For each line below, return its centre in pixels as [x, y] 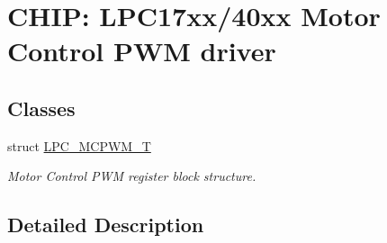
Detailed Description [106, 225]
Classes [41, 108]
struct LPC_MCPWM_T [79, 145]
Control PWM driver [142, 51]
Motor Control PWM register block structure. [132, 176]
